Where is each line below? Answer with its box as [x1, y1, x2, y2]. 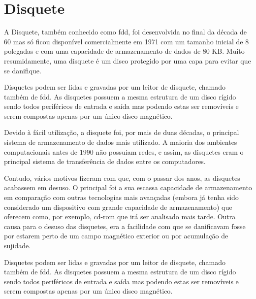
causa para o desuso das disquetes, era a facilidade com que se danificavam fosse [4, 221, 246, 231]
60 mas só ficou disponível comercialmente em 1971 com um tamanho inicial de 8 [4, 36, 249, 46]
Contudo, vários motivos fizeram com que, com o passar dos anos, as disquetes [4, 172, 240, 183]
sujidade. [4, 240, 31, 250]
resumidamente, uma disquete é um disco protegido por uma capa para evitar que [4, 55, 251, 66]
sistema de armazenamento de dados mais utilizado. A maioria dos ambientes [4, 137, 237, 147]
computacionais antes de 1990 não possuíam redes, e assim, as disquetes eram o [4, 146, 244, 157]
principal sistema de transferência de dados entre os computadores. [4, 156, 206, 166]
